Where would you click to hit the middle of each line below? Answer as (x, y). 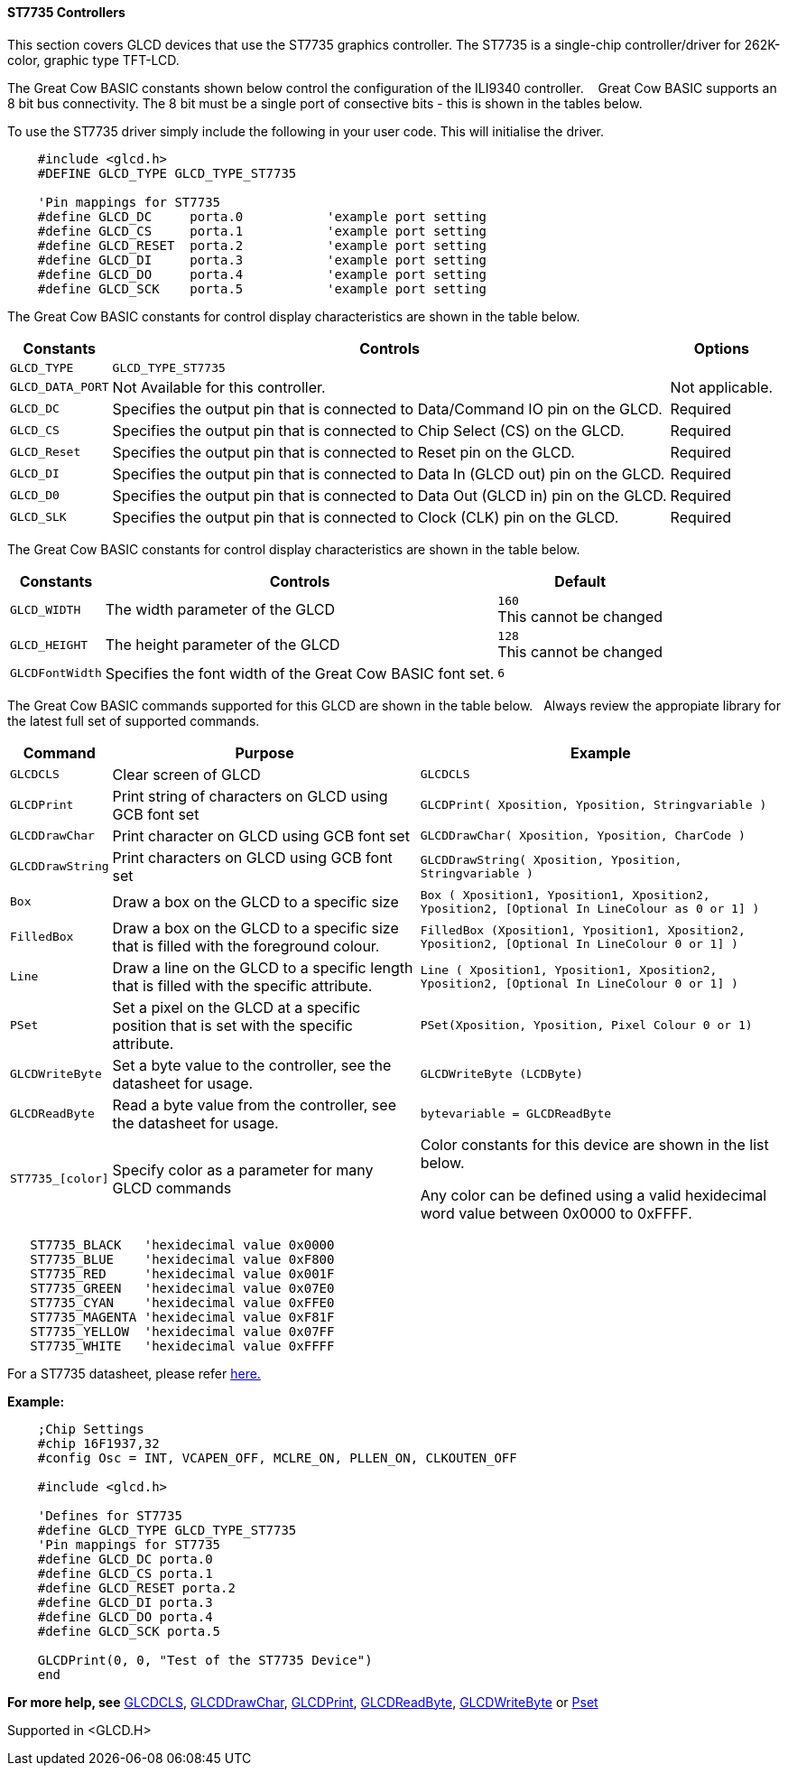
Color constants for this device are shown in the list (594, 1144)
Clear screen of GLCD (186, 774)
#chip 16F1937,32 (98, 1443)
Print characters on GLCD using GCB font (252, 857)
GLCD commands (172, 1188)
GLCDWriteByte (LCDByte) (501, 1074)
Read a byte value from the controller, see (254, 1105)
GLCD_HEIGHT (49, 645)
